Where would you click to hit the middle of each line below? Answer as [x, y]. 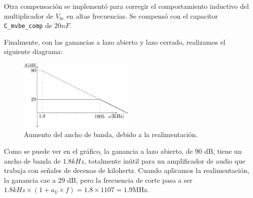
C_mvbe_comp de [28, 25]
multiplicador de [29, 15]
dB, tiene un [223, 151]
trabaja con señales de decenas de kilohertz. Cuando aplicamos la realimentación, [127, 170]
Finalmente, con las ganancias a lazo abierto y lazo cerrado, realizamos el [115, 42]
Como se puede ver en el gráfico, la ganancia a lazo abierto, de [98, 151]
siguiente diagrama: [33, 51]
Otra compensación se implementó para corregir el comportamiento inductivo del [126, 6]
